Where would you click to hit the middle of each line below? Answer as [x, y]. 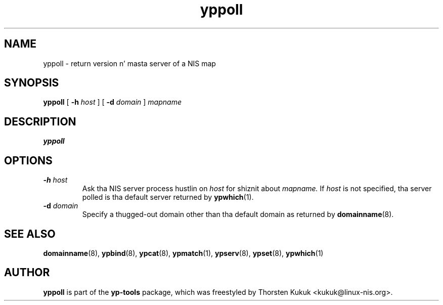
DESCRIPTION [40, 121]
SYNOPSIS [32, 83]
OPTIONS [28, 160]
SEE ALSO [30, 234]
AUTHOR [27, 273]
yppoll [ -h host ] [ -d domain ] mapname [112, 102]
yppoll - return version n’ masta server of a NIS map [129, 63]
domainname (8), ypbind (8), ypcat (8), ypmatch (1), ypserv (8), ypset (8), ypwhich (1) [183, 253]
